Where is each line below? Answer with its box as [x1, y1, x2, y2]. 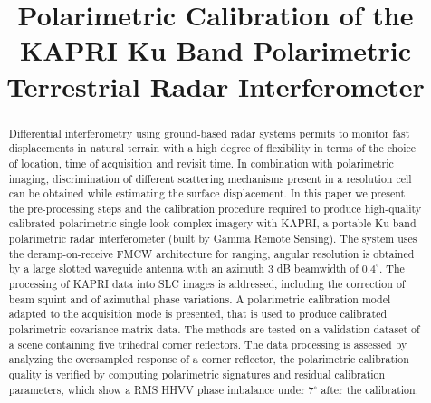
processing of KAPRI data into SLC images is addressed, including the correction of [8, 276, 406, 292]
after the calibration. [321, 381, 418, 397]
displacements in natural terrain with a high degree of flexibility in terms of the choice [8, 140, 417, 156]
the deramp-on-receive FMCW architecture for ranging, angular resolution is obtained [8, 245, 415, 261]
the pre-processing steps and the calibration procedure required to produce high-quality [8, 200, 422, 216]
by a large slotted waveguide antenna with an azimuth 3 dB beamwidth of [8, 261, 359, 276]
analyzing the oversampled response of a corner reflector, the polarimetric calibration [8, 351, 409, 367]
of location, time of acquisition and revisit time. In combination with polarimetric [8, 155, 394, 170]
